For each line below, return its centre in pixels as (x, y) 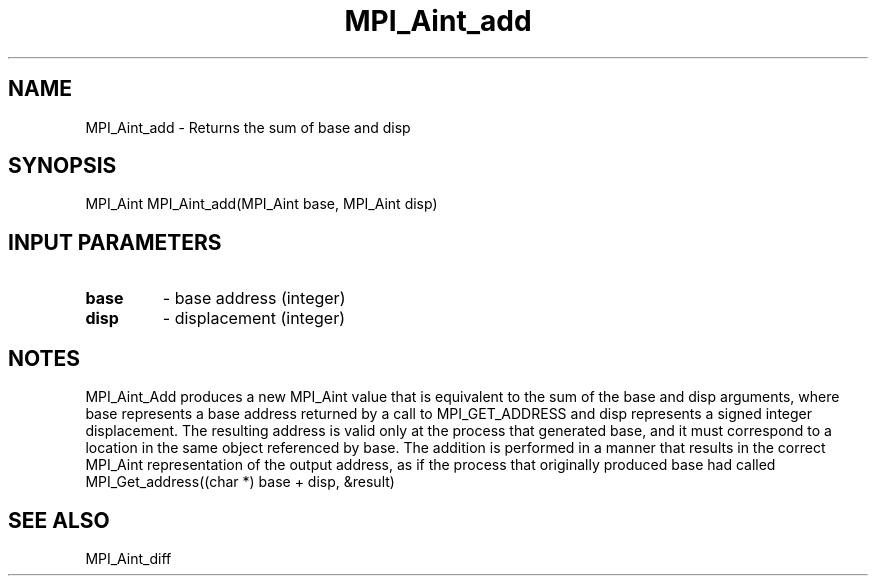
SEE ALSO (59, 520)
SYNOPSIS (62, 166)
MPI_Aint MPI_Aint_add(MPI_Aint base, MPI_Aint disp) (261, 204)
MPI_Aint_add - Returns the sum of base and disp (248, 127)
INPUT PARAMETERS (115, 242)
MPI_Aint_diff (128, 558)
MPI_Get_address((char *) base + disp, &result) (240, 482)
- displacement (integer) (253, 318)
